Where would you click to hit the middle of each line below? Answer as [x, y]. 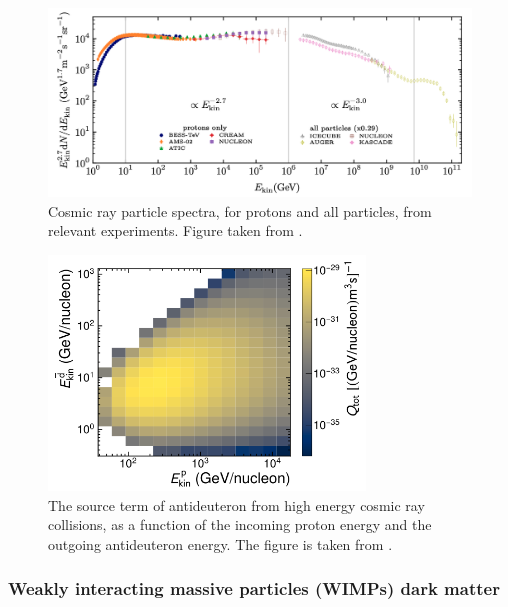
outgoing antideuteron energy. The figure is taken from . [220, 543]
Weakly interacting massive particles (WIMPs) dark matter [254, 588]
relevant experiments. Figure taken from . [175, 230]
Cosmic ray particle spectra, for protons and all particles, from [240, 210]
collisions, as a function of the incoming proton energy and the [240, 524]
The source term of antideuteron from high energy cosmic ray [236, 504]
